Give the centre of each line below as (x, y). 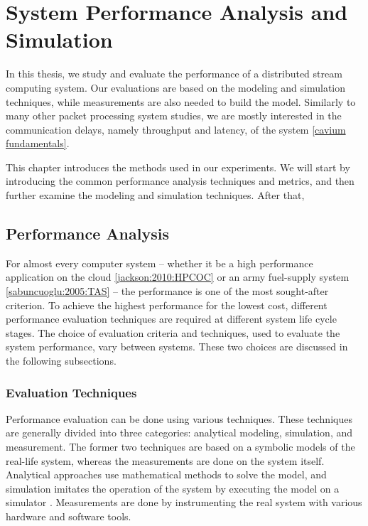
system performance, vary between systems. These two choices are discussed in (177, 347)
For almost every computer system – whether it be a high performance (159, 263)
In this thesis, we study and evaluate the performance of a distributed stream (174, 74)
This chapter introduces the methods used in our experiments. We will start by (178, 167)
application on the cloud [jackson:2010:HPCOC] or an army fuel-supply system (178, 277)
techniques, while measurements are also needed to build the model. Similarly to (181, 101)
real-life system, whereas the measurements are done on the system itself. (165, 460)
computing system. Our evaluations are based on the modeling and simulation (176, 87)
